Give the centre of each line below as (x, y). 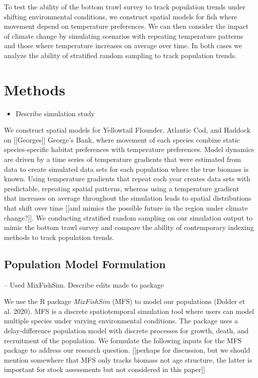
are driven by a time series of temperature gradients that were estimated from (123, 159)
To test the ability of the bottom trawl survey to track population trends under (125, 6)
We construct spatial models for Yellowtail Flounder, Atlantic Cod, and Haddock (127, 130)
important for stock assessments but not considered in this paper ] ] (105, 369)
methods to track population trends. (59, 237)
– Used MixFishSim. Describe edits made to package (84, 284)
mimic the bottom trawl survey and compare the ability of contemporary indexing (129, 227)
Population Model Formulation (85, 264)
